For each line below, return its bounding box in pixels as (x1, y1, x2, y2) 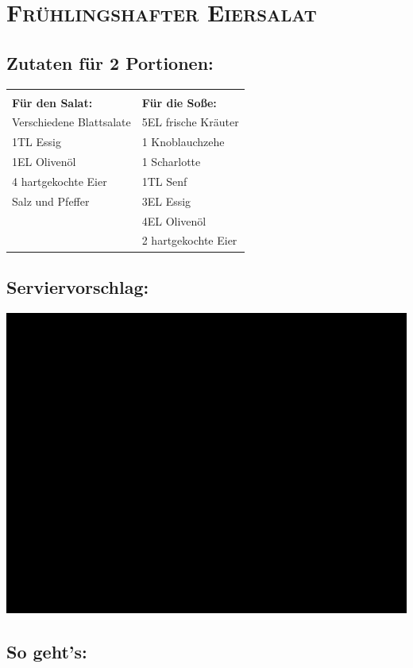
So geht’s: (6, 639, 87, 663)
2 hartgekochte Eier (141, 232, 237, 249)
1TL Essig (12, 133, 61, 150)
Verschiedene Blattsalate (12, 114, 131, 130)
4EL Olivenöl (141, 212, 206, 229)
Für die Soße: (141, 94, 217, 110)
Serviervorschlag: (6, 274, 149, 299)
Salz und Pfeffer (12, 192, 90, 209)
